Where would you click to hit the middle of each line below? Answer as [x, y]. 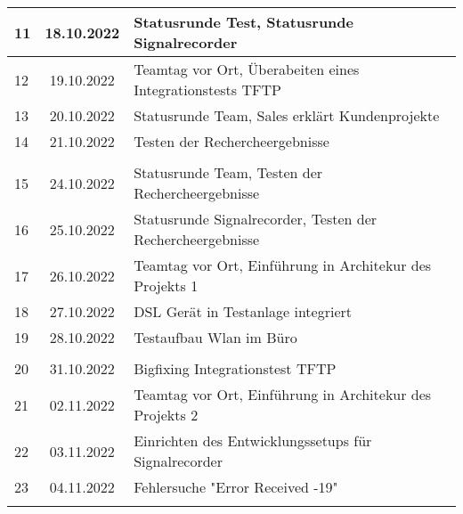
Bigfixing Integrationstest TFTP [235, 368]
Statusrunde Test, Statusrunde [244, 22]
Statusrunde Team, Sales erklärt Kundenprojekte [287, 115]
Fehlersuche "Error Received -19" [236, 487]
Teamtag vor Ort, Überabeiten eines [247, 69]
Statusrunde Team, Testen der [228, 172]
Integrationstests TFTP [207, 90]
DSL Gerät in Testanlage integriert [243, 311]
